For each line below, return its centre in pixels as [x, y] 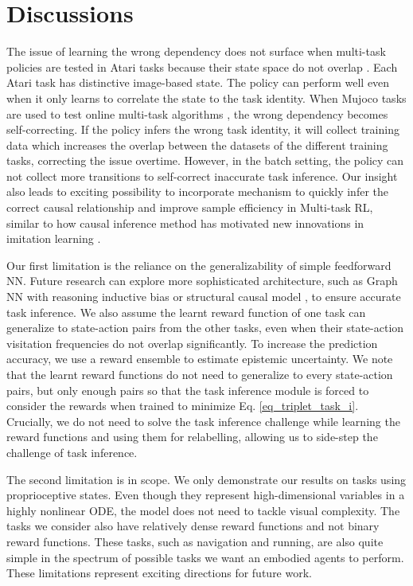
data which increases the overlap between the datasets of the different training [197, 145]
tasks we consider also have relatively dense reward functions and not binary [193, 526]
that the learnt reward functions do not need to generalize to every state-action [200, 374]
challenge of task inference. [72, 452]
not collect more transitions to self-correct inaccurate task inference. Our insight [202, 176]
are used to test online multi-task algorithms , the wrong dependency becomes [197, 113]
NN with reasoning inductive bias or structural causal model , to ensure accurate [204, 297]
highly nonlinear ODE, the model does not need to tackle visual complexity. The [203, 510]
